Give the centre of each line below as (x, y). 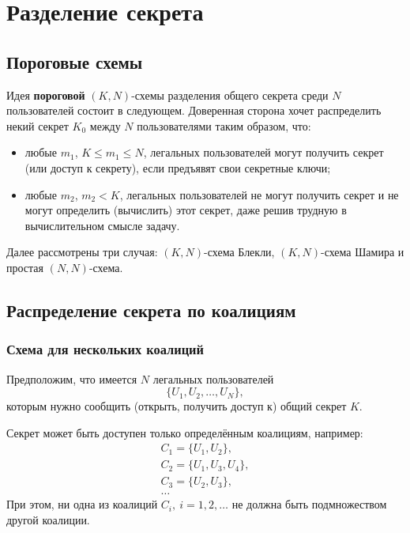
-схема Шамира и (363, 252)
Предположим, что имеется (72, 378)
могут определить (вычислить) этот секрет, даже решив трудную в (186, 210)
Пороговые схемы (75, 61)
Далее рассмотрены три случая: (82, 252)
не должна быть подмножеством (309, 504)
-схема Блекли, (239, 252)
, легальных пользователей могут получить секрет (263, 152)
